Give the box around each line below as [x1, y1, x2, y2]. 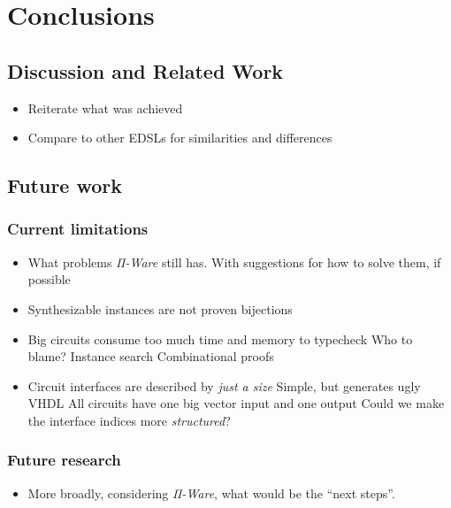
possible [27, 270, 71, 289]
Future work [7, 172, 123, 199]
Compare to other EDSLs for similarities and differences [27, 128, 333, 147]
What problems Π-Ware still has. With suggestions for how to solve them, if [27, 252, 441, 271]
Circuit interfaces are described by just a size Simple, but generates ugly [27, 376, 421, 395]
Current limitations [7, 218, 149, 240]
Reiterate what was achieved [27, 98, 183, 117]
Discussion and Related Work [7, 57, 284, 84]
